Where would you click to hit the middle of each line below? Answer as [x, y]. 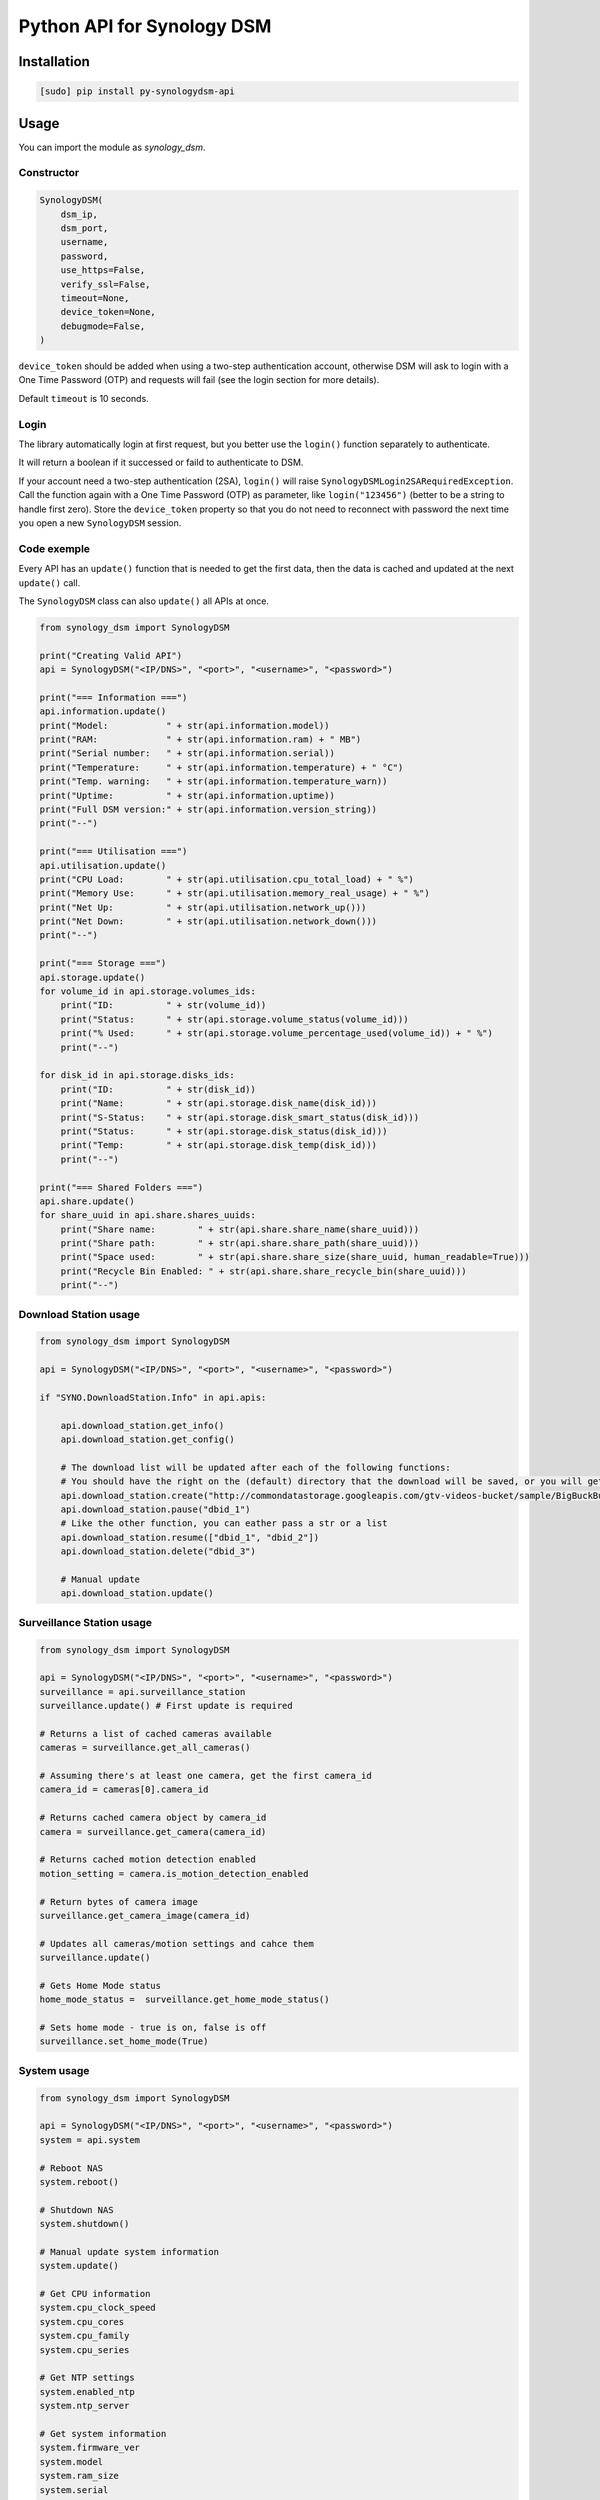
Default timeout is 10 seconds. [83, 398]
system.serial [74, 2489]
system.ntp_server [84, 2406]
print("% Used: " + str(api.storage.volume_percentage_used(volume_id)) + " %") [277, 1033]
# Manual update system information [129, 2251]
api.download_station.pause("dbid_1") [155, 1509]
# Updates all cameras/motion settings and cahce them [176, 1943]
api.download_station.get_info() [142, 1425]
